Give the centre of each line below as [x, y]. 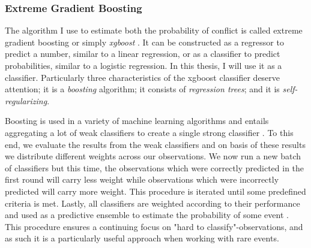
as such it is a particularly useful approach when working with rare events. [142, 238]
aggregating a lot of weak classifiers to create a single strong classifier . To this [149, 132]
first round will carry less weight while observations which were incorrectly [142, 179]
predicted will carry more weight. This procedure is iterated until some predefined [155, 191]
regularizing [26, 100]
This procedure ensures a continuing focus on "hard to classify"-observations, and [154, 226]
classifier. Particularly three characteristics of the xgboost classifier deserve [143, 77]
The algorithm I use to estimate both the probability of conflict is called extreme [154, 30]
